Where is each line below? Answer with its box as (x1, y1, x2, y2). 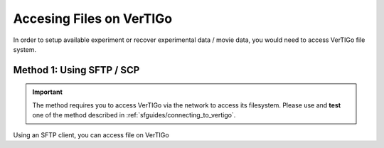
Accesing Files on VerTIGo (13, 11, 173, 26)
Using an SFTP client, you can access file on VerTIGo (13, 130, 170, 139)
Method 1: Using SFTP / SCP (13, 64, 140, 76)
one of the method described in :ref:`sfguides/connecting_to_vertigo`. (32, 111, 236, 120)
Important (32, 88, 63, 96)
